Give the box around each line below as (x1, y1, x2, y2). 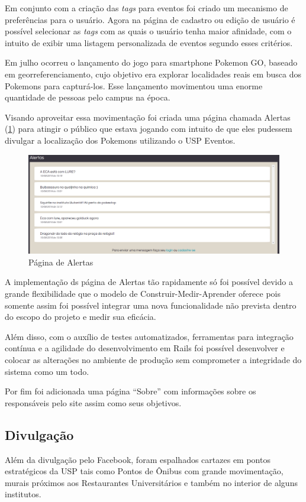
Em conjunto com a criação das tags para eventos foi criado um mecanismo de (5, 2, 288, 14)
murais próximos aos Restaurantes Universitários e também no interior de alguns (5, 476, 298, 488)
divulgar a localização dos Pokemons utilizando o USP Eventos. (5, 134, 236, 146)
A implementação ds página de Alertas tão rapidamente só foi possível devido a (5, 276, 293, 288)
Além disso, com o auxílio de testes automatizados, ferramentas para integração (5, 330, 294, 342)
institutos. (5, 488, 41, 500)
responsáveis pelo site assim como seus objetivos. (5, 396, 182, 409)
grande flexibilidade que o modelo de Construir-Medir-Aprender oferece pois (5, 287, 281, 299)
